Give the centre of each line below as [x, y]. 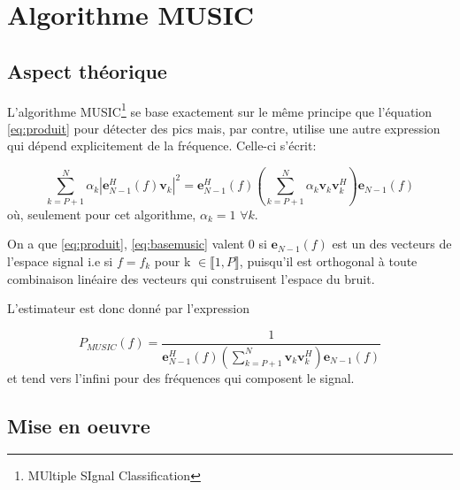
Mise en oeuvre [79, 425]
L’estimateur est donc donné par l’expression [129, 308]
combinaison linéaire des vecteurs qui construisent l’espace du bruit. [191, 278]
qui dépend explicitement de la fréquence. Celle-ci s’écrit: [162, 145]
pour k [172, 260]
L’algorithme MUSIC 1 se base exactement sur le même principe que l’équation [220, 110]
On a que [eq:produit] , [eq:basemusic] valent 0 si [137, 244]
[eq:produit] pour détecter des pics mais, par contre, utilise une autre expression [224, 128]
